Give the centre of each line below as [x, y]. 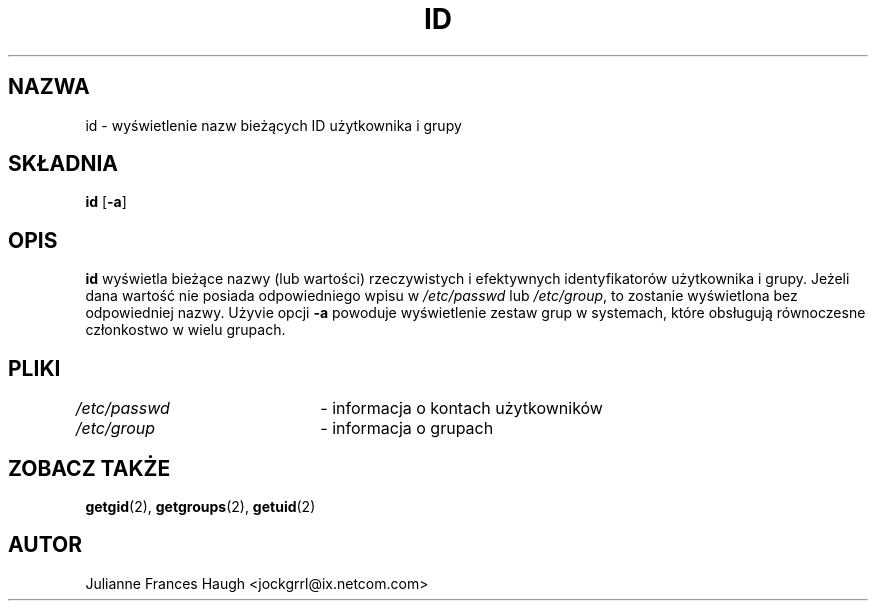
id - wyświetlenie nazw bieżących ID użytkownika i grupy [273, 125]
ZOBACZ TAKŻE [89, 468]
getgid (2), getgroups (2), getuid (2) [200, 506]
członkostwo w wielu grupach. [185, 330]
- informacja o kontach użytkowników [461, 408]
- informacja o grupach [407, 428]
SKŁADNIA [63, 164]
